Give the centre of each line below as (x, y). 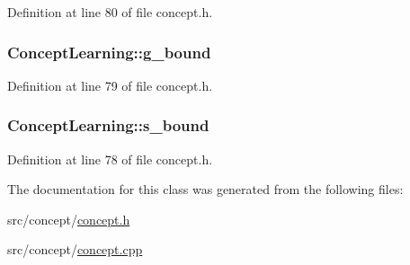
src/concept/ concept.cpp (75, 249)
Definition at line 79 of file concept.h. (110, 85)
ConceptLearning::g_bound (109, 52)
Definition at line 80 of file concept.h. (110, 12)
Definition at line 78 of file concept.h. (110, 159)
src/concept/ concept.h (69, 219)
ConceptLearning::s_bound (108, 125)
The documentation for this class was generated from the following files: (205, 189)
